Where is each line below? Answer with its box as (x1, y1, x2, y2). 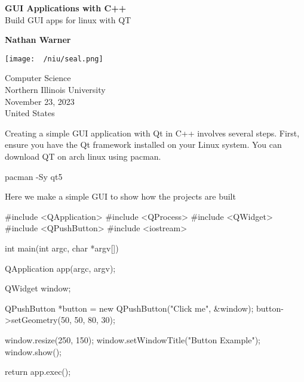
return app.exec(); (5, 365, 71, 378)
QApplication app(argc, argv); (5, 262, 116, 274)
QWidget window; (5, 282, 71, 294)
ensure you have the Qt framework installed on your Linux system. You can (5, 138, 282, 151)
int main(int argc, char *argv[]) (5, 241, 119, 254)
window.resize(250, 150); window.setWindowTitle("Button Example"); (5, 333, 260, 346)
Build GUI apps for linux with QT (5, 13, 131, 26)
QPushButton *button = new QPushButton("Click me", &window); (5, 302, 254, 314)
